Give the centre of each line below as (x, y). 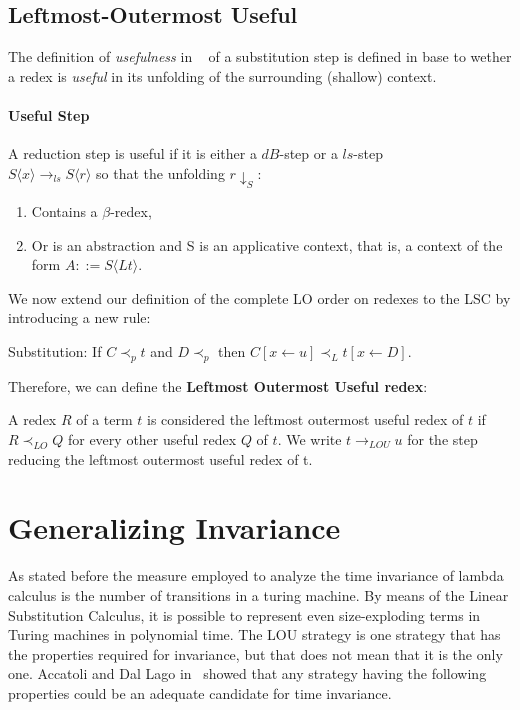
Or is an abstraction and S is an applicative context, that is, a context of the (267, 244)
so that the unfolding (160, 172)
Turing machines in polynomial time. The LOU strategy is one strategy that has (254, 634)
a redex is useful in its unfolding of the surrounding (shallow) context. (222, 75)
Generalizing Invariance (174, 527)
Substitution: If (55, 351)
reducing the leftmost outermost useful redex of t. (160, 458)
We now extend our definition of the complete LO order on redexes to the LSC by (259, 297)
